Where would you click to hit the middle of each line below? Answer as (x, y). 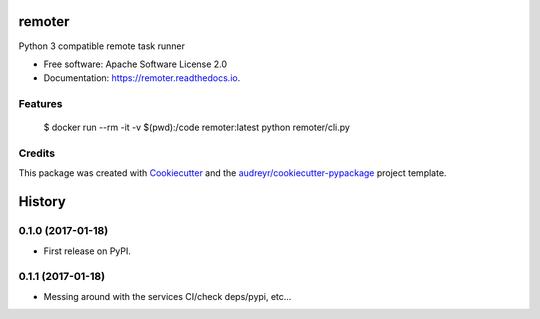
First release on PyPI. (87, 251)
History (42, 201)
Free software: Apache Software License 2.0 (135, 64)
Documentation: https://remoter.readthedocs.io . (142, 78)
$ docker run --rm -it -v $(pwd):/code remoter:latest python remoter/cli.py (196, 127)
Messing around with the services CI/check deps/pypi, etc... (167, 296)
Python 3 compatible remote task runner (101, 46)
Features (40, 104)
